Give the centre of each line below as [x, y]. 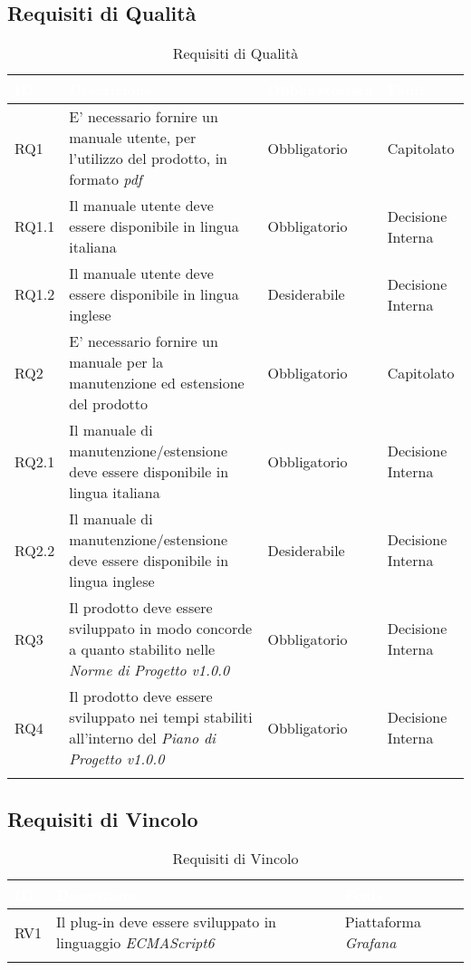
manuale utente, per [133, 138]
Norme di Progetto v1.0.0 [149, 670]
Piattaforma [383, 922]
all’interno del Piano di [142, 738]
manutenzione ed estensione [157, 383]
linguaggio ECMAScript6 [135, 943]
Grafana [370, 943]
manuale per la [116, 362]
